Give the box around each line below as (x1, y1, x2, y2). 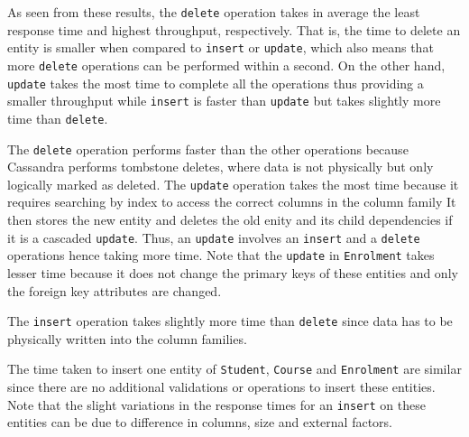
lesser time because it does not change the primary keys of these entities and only (7, 263, 458, 282)
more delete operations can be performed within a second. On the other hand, (7, 55, 446, 74)
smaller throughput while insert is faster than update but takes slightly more (7, 91, 441, 110)
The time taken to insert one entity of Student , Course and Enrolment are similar (7, 359, 462, 378)
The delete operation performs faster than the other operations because (7, 139, 409, 158)
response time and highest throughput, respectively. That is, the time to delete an (7, 20, 461, 39)
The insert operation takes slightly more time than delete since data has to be (7, 311, 453, 330)
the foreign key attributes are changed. (7, 281, 222, 300)
